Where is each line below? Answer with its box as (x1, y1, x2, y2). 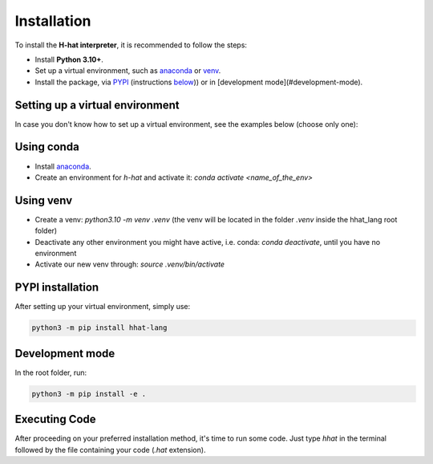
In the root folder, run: (14, 368, 87, 377)
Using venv (14, 193, 73, 207)
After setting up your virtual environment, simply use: (14, 302, 191, 311)
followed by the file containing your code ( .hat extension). (14, 445, 206, 454)
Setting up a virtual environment (14, 98, 180, 112)
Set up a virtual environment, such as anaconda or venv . (34, 66, 221, 75)
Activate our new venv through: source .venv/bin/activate (34, 259, 225, 269)
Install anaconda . (34, 161, 91, 171)
